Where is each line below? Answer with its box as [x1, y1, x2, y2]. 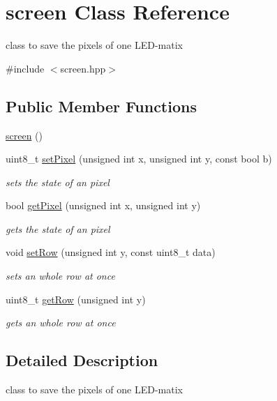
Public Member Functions [6, 95, 197, 116]
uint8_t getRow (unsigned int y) [6, 292, 146, 306]
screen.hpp [60, 61, 106, 75]
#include [6, 61, 45, 75]
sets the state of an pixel [6, 174, 110, 189]
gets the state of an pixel [6, 221, 110, 236]
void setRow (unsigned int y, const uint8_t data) [6, 245, 216, 259]
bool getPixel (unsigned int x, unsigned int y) [6, 198, 201, 213]
